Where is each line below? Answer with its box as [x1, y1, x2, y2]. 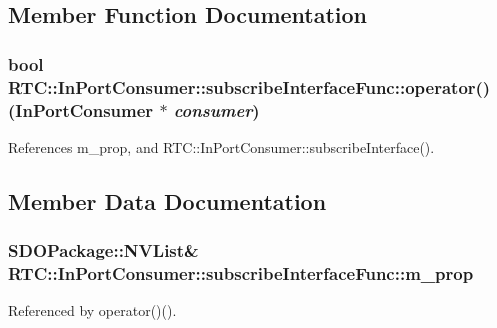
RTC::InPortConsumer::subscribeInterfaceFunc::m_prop [8, 261, 474, 286]
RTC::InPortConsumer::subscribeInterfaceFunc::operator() [8, 74, 491, 99]
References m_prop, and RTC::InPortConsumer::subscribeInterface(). [8, 136, 435, 157]
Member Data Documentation [8, 185, 327, 216]
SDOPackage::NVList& [8, 238, 199, 263]
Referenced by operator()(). [8, 300, 177, 321]
